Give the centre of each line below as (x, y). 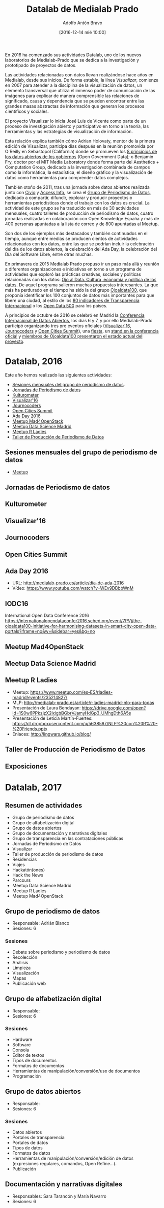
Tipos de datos (27, 1148)
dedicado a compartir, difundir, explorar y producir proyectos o (69, 198)
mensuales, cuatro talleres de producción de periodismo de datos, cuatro (79, 213)
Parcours (21, 880)
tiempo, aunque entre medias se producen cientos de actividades (71, 238)
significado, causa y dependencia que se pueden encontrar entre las (75, 101)
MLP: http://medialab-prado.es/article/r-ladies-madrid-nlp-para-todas (83, 703)
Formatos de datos (31, 1153)
